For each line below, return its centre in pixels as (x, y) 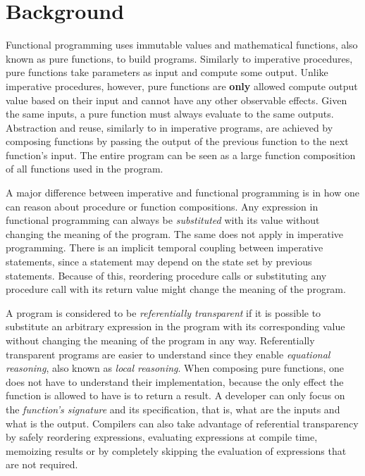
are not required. (42, 464)
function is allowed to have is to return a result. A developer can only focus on (175, 395)
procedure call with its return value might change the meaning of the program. (176, 289)
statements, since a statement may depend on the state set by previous (159, 262)
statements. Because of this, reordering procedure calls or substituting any (166, 275)
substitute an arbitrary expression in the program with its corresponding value (175, 326)
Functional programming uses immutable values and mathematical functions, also (182, 45)
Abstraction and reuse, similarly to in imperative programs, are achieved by (169, 127)
